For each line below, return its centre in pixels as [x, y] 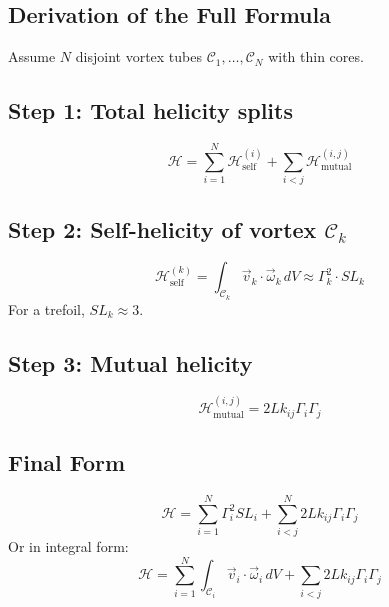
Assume [32, 56]
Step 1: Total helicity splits [150, 110]
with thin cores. [316, 56]
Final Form [67, 461]
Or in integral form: [68, 545]
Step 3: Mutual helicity [130, 362]
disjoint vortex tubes [138, 56]
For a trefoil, [46, 308]
